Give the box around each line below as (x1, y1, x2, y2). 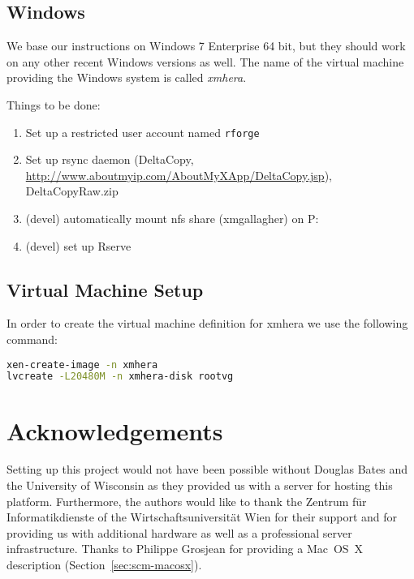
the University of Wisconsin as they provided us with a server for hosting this (6, 477, 393, 494)
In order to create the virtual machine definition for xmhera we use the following (6, 315, 408, 332)
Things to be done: (6, 96, 101, 113)
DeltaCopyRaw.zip (25, 182, 119, 199)
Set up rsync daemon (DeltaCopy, (25, 151, 194, 168)
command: (6, 331, 58, 347)
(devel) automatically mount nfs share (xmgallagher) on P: (25, 210, 319, 227)
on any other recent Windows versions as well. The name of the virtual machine (6, 53, 404, 70)
